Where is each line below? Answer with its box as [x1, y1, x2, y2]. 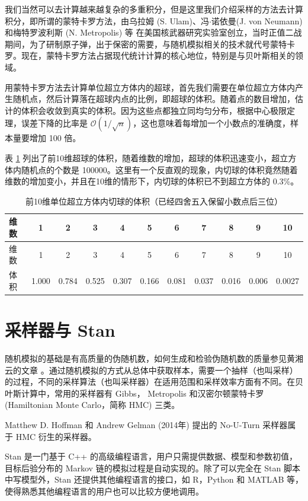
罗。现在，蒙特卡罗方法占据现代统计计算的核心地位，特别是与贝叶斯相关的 [5, 49, 295, 62]
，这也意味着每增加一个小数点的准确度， [133, 117, 291, 129]
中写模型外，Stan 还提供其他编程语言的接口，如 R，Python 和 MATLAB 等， [5, 473, 304, 486]
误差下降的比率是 [21, 117, 88, 129]
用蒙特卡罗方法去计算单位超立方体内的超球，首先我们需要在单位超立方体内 [5, 81, 295, 93]
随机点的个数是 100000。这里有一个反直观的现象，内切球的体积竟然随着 [21, 163, 298, 175]
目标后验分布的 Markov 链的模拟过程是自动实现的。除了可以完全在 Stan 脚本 [5, 461, 300, 474]
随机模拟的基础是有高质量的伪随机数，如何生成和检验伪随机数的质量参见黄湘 [5, 352, 303, 364]
